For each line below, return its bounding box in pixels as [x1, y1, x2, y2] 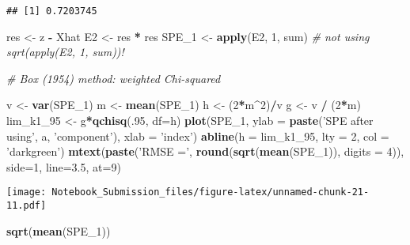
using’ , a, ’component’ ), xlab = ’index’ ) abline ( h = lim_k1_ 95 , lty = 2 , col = [6, 127, 389, 144]
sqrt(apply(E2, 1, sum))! [6, 43, 124, 60]
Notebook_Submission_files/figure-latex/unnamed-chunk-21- [51, 187, 370, 198]
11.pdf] [6, 200, 47, 212]
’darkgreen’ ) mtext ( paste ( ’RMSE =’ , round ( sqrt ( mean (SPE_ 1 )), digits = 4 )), [6, 143, 404, 160]
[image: [6, 187, 47, 198]
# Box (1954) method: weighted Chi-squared [6, 70, 221, 86]
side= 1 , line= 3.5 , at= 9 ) [6, 158, 121, 175]
